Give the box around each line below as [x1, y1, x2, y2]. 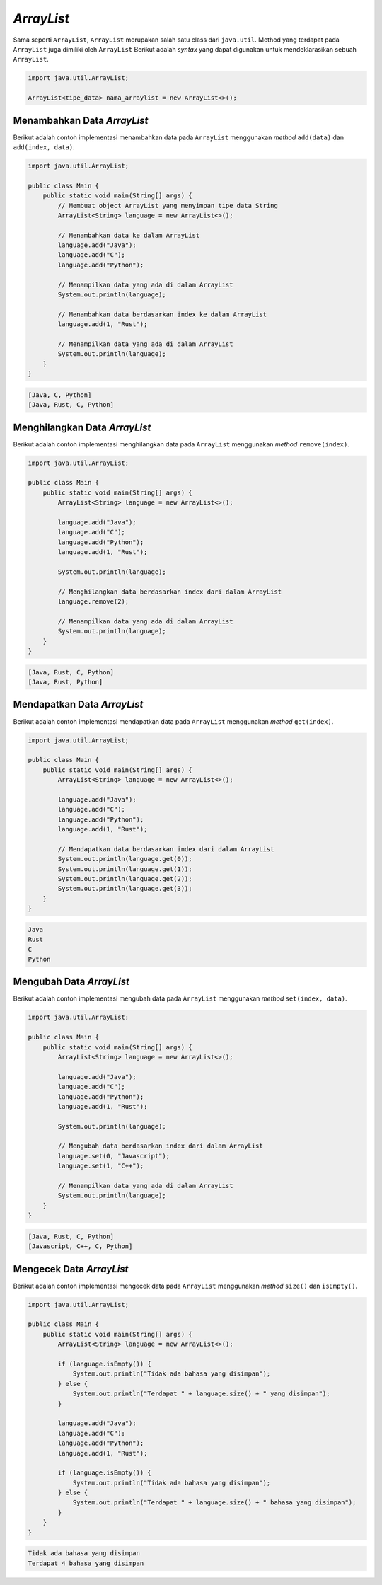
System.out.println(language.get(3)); [57, 884, 192, 893]
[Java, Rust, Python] [28, 678, 103, 686]
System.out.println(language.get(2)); [57, 875, 192, 882]
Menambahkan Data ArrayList [13, 114, 149, 127]
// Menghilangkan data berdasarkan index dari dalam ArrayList [57, 587, 282, 596]
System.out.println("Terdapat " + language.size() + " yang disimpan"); [72, 1390, 330, 1397]
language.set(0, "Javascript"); [57, 1152, 170, 1160]
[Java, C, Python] [28, 391, 92, 399]
